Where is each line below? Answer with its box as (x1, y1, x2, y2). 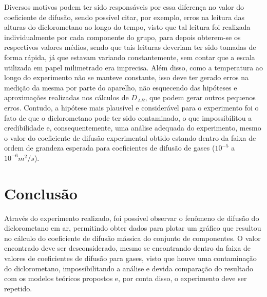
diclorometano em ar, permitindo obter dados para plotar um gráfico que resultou (4, 222, 261, 233)
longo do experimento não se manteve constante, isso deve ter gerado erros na (4, 72, 249, 83)
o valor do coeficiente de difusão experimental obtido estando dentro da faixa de (4, 132, 256, 143)
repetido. (4, 283, 32, 293)
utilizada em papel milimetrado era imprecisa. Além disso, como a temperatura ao (4, 62, 263, 72)
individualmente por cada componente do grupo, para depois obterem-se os (4, 31, 241, 42)
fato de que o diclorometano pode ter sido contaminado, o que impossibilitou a (4, 112, 252, 123)
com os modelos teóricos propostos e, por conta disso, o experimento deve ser (4, 273, 247, 284)
